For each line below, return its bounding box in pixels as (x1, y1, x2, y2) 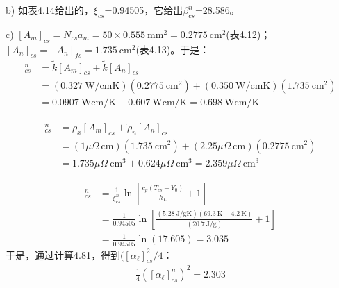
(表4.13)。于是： (135, 42, 210, 56)
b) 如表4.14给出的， (6, 3, 94, 17)
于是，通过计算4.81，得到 (6, 247, 120, 262)
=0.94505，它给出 (104, 3, 183, 17)
